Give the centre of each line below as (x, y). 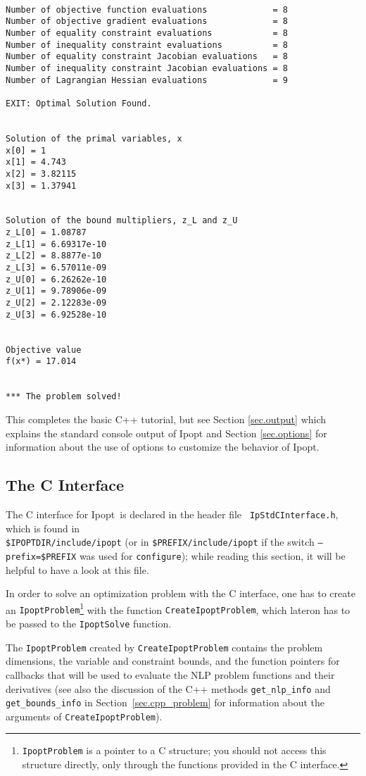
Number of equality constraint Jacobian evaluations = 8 (147, 57)
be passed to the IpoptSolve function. (89, 624)
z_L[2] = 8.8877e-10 (54, 256)
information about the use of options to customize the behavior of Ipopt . (163, 447)
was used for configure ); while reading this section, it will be (212, 555)
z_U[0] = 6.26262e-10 (56, 279)
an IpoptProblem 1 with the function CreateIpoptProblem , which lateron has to (178, 608)
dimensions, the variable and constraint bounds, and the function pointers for (173, 661)
